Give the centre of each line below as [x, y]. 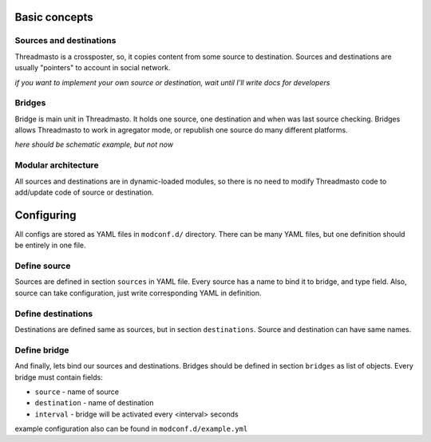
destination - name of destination [94, 403]
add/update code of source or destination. [85, 192]
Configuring [45, 215]
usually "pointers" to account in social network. [93, 68]
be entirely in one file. [51, 245]
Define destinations [54, 314]
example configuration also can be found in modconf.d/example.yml [131, 429]
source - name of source [77, 392]
